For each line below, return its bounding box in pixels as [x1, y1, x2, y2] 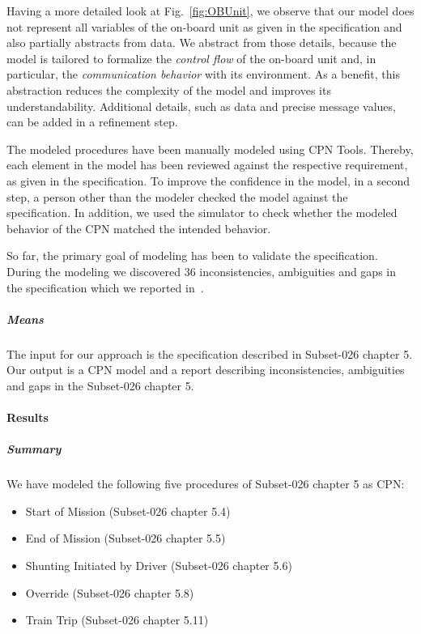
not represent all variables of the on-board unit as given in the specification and [6, 18, 402, 35]
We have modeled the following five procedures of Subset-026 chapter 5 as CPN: [6, 475, 405, 492]
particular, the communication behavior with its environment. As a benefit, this [6, 66, 400, 83]
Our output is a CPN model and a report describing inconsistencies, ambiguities [6, 361, 405, 378]
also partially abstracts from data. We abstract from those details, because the [6, 34, 397, 51]
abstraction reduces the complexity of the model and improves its [6, 81, 331, 98]
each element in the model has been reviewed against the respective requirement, [6, 156, 408, 173]
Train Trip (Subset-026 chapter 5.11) [25, 611, 209, 628]
